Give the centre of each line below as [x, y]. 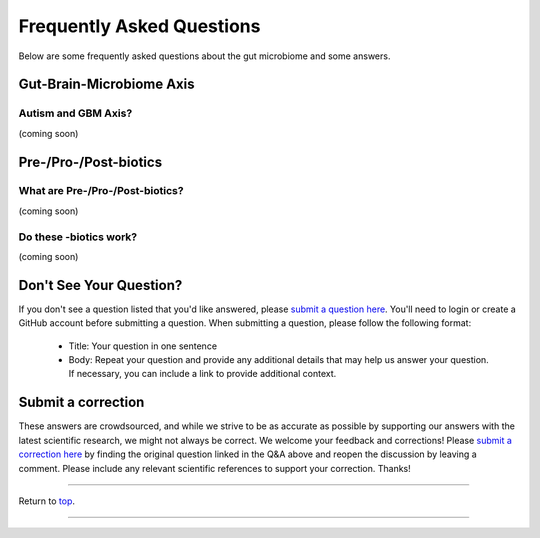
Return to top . [46, 501]
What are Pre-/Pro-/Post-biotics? [101, 191]
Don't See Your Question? [100, 285]
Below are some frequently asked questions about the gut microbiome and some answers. [204, 56]
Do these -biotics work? [78, 237]
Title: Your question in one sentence [143, 346]
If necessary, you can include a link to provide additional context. [202, 374]
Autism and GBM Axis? [75, 113]
